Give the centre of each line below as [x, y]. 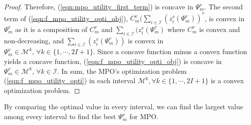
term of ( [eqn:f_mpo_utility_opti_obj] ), [66, 18]
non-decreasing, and [34, 40]
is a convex [227, 80]
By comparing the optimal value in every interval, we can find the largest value [124, 107]
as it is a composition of [51, 29]
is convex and [219, 29]
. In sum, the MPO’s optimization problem [122, 71]
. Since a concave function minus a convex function [170, 51]
